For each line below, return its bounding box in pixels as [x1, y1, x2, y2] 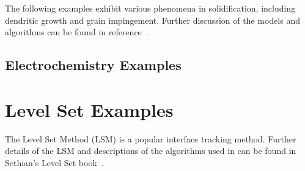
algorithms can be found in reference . [5, 26, 149, 38]
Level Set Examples [5, 97, 174, 122]
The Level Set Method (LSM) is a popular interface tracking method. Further [5, 132, 296, 145]
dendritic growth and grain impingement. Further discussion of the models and [5, 13, 300, 26]
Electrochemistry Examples [5, 55, 182, 74]
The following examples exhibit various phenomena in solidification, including [5, 2, 296, 14]
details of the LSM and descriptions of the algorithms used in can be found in [5, 144, 296, 157]
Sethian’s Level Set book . [5, 156, 104, 169]
